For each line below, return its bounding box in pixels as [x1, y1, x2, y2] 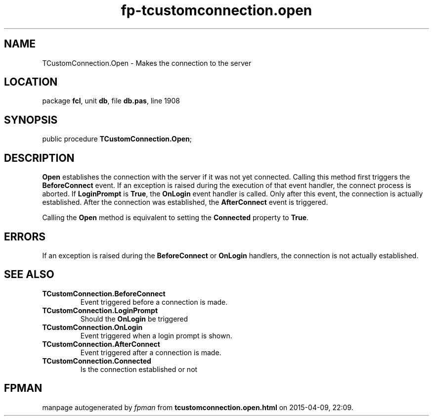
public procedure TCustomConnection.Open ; [42, 135, 192, 143]
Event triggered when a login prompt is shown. [80, 331, 232, 340]
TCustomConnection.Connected [42, 356, 151, 365]
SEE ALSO [4, 268, 54, 281]
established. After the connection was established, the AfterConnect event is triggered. [42, 198, 328, 207]
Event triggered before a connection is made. [80, 297, 228, 306]
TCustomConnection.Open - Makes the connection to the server [42, 58, 252, 67]
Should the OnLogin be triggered [80, 314, 188, 323]
